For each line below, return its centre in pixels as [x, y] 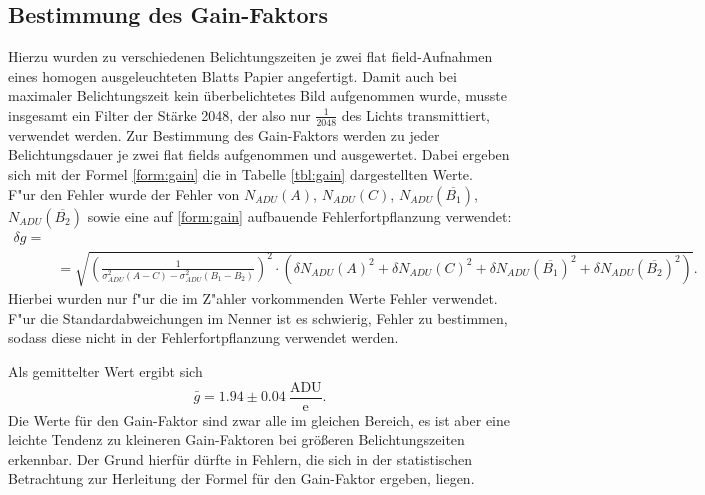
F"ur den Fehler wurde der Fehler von [124, 193]
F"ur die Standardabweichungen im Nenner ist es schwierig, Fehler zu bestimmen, [258, 317]
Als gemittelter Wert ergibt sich [105, 370]
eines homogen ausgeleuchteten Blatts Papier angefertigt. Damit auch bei [232, 75]
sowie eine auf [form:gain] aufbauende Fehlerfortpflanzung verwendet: [299, 215]
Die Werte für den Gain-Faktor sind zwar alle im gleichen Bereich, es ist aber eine [259, 419]
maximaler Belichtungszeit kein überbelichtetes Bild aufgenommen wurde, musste [257, 95]
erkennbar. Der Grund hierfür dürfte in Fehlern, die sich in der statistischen [240, 458]
